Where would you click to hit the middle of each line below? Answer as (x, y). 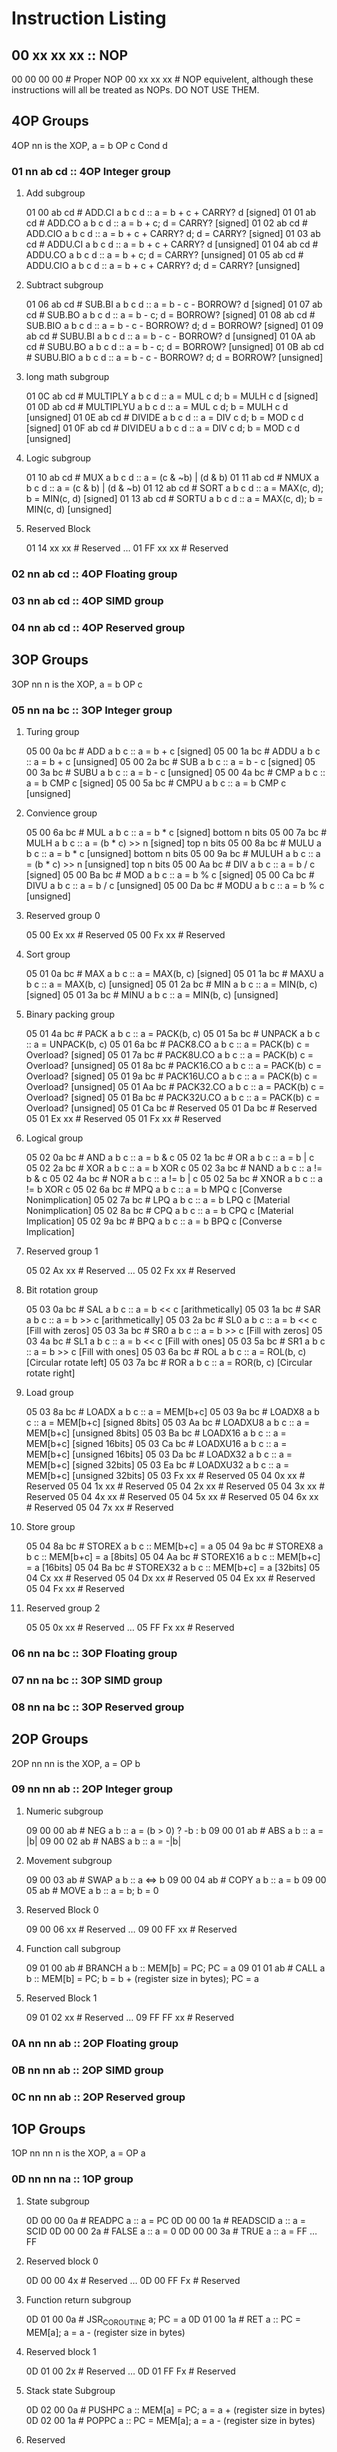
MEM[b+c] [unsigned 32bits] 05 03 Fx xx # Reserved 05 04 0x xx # (165, 1475)
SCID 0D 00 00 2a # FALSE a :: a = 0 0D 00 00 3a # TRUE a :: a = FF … (171, 2231)
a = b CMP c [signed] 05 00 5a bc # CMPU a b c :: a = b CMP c (156, 783)
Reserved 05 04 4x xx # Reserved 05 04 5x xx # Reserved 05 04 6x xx (172, 1496)
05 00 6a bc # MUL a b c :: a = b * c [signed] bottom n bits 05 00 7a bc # (176, 832)
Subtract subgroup (64, 285)
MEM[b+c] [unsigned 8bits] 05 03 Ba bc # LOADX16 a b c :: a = (156, 1433)
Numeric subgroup (64, 1811)
